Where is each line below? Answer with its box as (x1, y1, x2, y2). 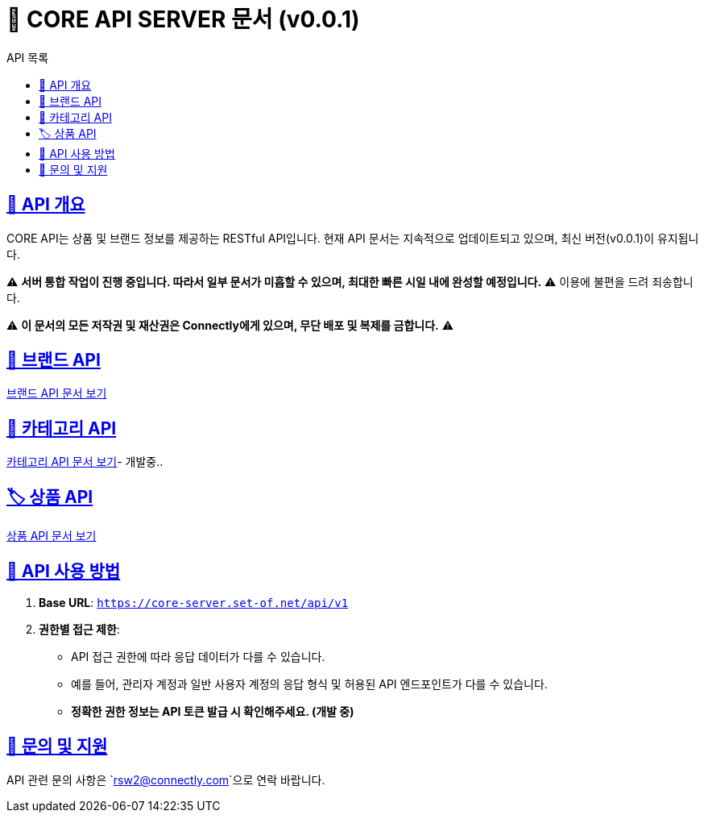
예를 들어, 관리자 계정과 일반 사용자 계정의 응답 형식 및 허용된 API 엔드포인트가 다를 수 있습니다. (71, 676, 548, 691)
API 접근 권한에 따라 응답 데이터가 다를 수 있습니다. (71, 649, 325, 663)
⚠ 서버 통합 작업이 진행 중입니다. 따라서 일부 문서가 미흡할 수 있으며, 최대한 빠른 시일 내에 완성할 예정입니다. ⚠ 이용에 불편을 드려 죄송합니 (6, 274, 694, 289)
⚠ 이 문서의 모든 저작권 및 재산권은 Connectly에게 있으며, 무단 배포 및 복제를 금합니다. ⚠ (6, 318, 454, 332)
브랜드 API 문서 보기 (6, 386, 107, 401)
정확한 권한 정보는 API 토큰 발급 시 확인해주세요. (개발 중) (71, 704, 354, 718)
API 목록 (6, 50, 49, 64)
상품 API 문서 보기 (6, 529, 97, 543)
